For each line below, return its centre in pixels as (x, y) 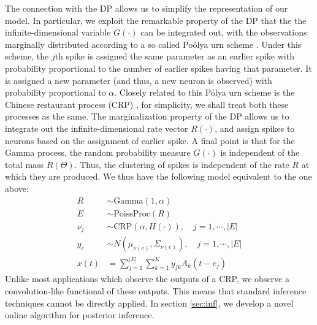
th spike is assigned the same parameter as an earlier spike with (174, 56)
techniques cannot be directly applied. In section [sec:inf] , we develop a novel (149, 303)
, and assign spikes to (255, 128)
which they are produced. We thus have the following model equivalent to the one (158, 176)
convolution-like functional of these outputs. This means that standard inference (156, 290)
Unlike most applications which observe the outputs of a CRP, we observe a (147, 279)
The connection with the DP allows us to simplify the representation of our (147, 8)
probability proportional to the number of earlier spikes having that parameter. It (158, 68)
